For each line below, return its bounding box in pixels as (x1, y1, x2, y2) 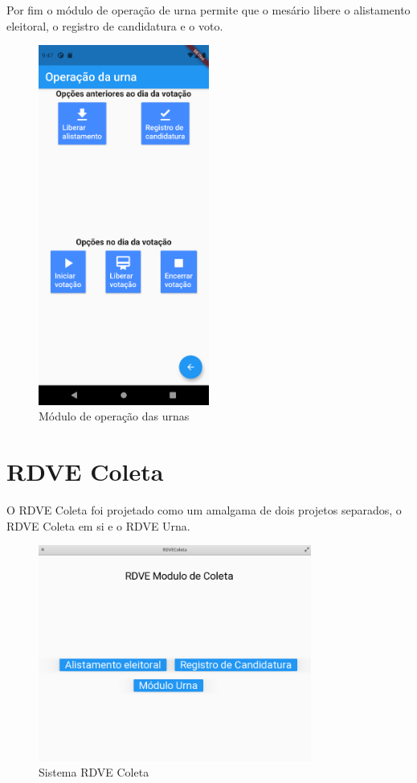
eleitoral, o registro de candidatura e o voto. (6, 17, 223, 34)
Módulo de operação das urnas (39, 408, 190, 424)
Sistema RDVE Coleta (39, 764, 149, 781)
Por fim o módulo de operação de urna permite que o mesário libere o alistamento (6, 2, 411, 18)
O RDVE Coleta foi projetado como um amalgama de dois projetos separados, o (6, 502, 402, 519)
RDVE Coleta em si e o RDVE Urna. (6, 517, 190, 534)
